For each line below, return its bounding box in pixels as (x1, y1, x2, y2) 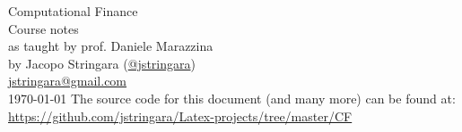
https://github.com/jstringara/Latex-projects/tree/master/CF (8, 106, 353, 125)
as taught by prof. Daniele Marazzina (8, 37, 214, 55)
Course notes (8, 19, 79, 37)
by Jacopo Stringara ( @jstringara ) (8, 54, 196, 72)
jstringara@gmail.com (8, 71, 127, 90)
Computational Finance (8, 2, 138, 20)
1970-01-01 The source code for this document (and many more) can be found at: (8, 88, 456, 107)
